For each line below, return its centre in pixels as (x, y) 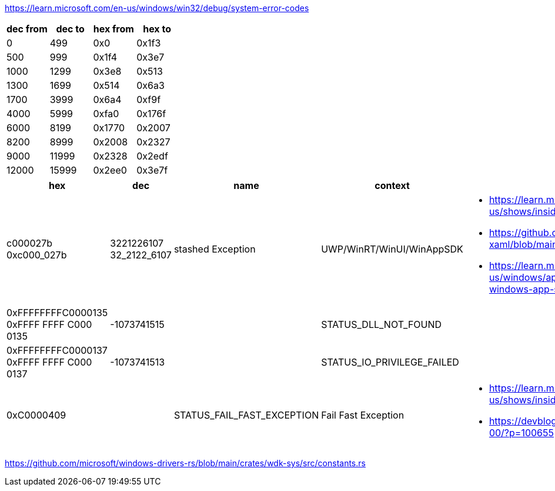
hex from (113, 29)
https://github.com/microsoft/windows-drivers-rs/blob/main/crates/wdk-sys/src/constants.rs (185, 463)
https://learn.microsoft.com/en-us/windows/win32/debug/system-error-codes (157, 8)
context (392, 185)
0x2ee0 (110, 170)
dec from (27, 29)
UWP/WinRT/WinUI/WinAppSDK (392, 249)
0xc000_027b (37, 255)
